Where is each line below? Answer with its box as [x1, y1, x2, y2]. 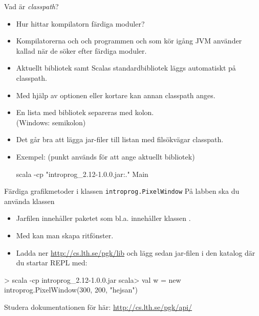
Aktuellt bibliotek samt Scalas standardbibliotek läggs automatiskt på [16, 62, 236, 73]
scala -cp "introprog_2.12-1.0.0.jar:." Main [16, 168, 148, 179]
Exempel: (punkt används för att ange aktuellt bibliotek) [16, 151, 195, 162]
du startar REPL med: [16, 257, 88, 268]
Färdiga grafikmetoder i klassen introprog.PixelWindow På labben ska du [4, 186, 240, 196]
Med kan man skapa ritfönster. [16, 230, 114, 240]
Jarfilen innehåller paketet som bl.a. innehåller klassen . [16, 213, 191, 223]
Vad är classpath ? [4, 1, 59, 11]
